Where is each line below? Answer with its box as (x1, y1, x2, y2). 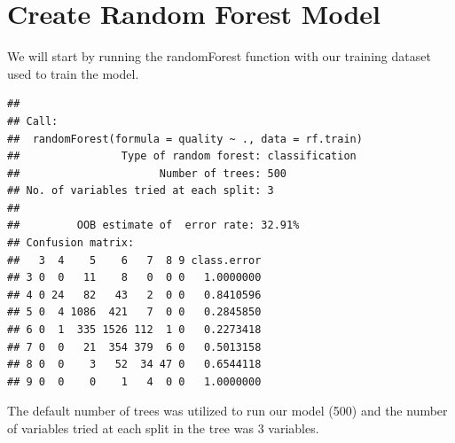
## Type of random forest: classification (7, 150, 357, 163)
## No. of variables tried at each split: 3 (7, 184, 274, 198)
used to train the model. (7, 64, 139, 82)
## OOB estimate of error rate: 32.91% (7, 219, 300, 232)
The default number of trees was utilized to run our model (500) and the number (7, 401, 448, 420)
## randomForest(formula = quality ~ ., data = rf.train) (7, 132, 363, 145)
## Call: (7, 114, 59, 128)
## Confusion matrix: (7, 237, 135, 250)
